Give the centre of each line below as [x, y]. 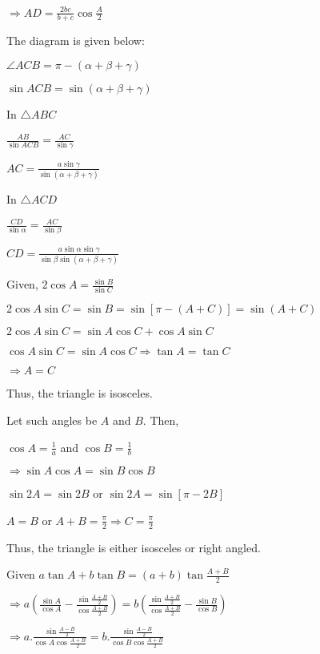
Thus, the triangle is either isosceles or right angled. [134, 547]
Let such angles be [52, 420]
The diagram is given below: [76, 40]
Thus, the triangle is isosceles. [80, 393]
